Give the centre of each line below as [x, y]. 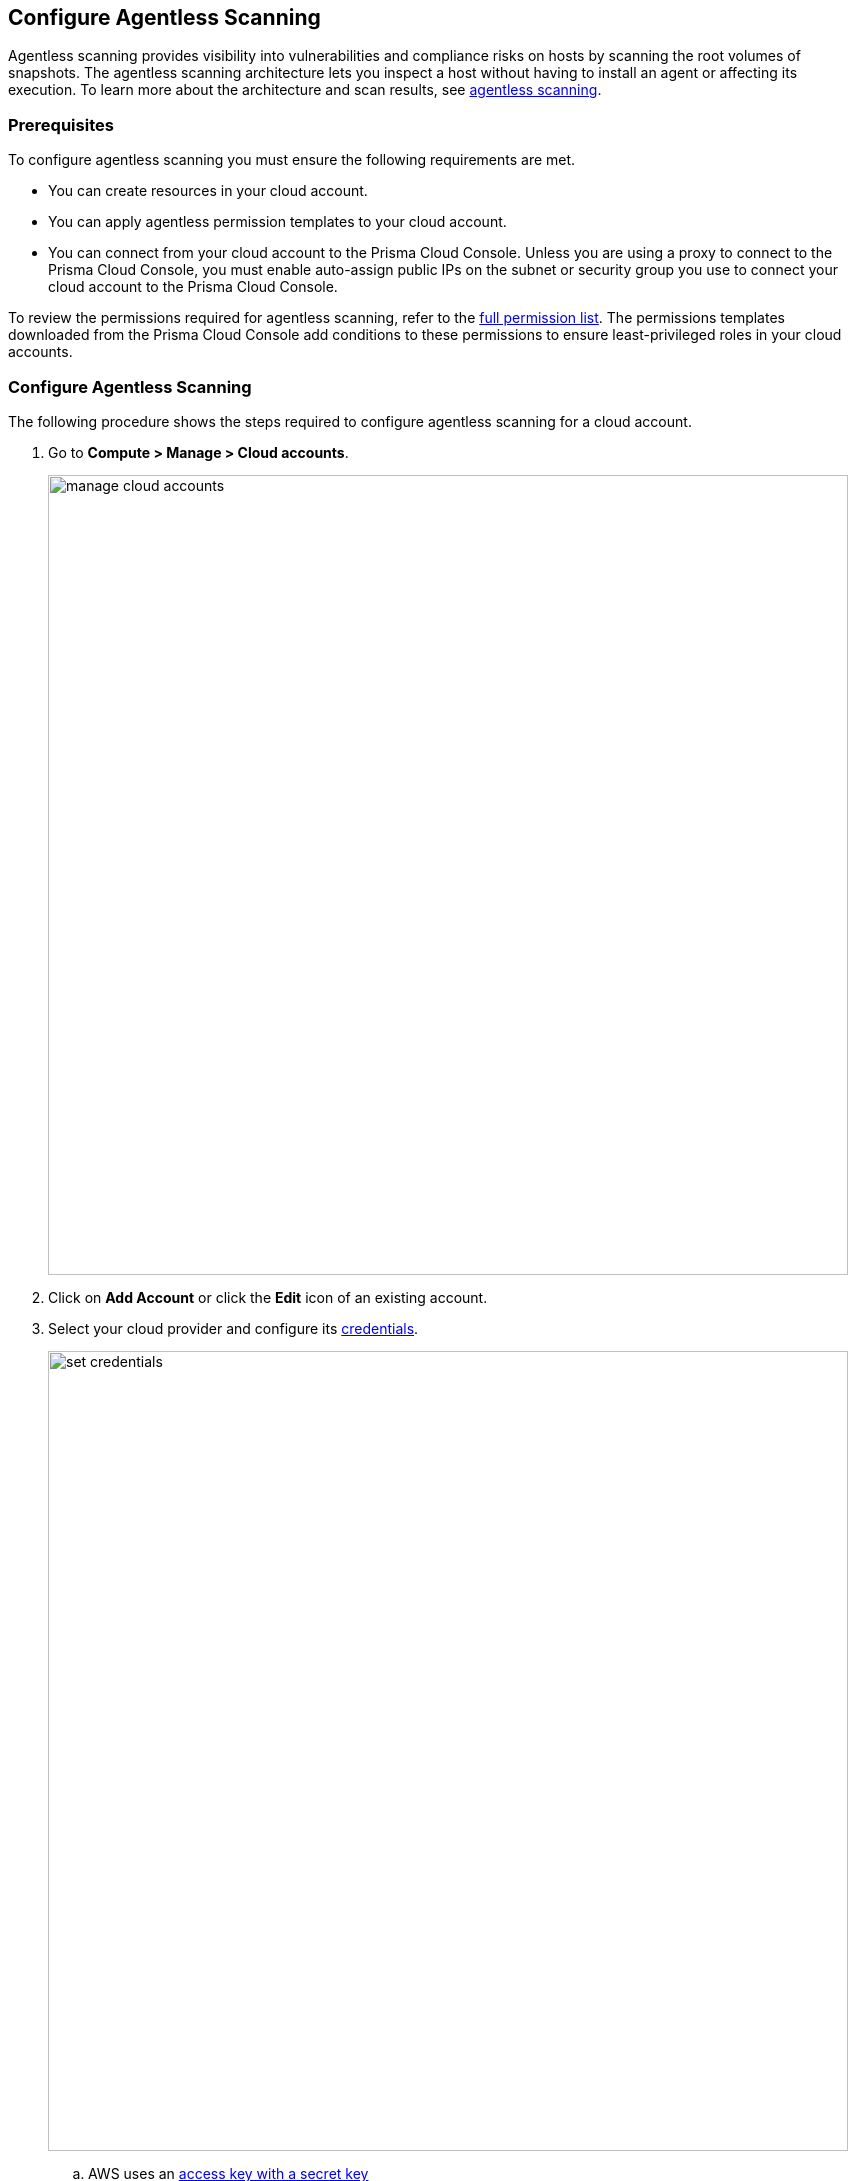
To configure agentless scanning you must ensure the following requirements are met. [292, 160]
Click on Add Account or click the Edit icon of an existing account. [268, 1297]
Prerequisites [61, 124]
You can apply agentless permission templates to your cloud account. [277, 222]
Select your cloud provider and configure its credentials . [233, 1328]
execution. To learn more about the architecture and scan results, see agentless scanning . [305, 90]
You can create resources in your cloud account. [208, 191]
